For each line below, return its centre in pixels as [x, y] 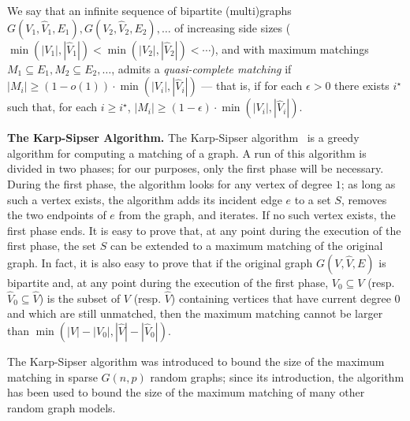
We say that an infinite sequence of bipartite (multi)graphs [149, 10]
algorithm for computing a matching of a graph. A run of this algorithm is [187, 153]
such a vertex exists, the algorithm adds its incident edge [145, 199]
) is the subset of [80, 298]
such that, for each [52, 107]
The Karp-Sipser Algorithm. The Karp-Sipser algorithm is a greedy [183, 138]
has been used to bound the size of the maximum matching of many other [186, 392]
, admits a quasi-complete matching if [201, 68]
